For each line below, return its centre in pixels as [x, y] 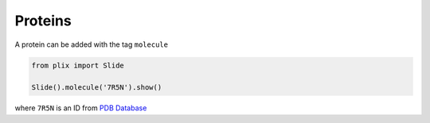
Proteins [43, 21]
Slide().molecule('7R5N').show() [97, 88]
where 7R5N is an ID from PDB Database [81, 108]
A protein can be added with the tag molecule [92, 44]
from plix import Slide [78, 65]
